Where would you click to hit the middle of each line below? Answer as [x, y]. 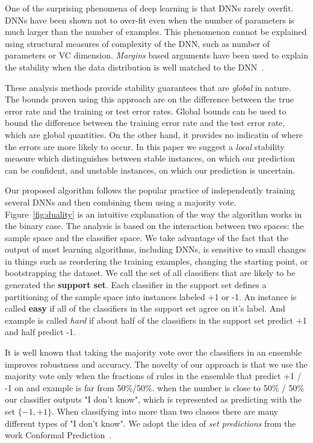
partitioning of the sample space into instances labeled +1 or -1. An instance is [151, 296]
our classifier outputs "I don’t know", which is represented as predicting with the [153, 399]
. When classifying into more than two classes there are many [165, 411]
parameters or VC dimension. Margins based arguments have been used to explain [156, 55]
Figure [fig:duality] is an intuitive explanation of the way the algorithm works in [153, 214]
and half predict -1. [40, 332]
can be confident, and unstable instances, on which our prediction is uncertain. [150, 170]
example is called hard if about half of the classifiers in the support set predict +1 [156, 320]
